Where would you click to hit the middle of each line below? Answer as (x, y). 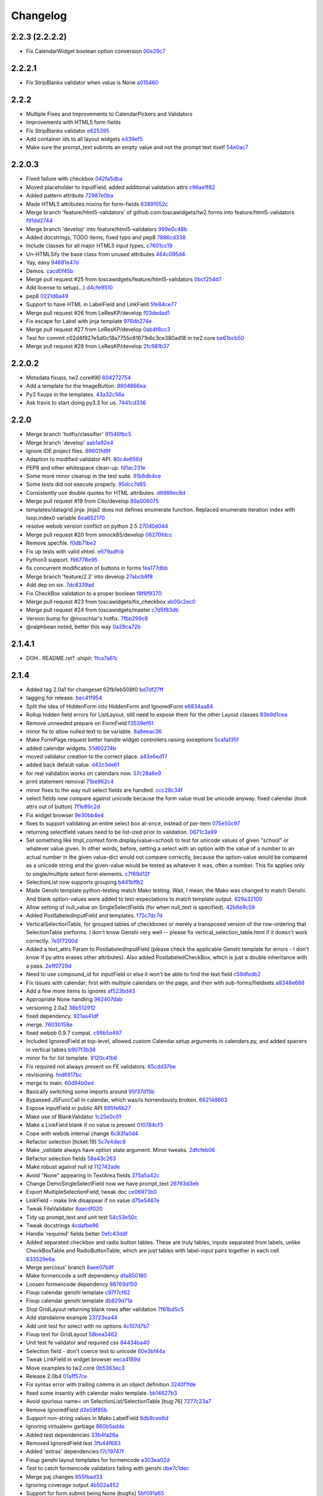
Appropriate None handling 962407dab (74, 999)
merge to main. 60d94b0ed (60, 1083)
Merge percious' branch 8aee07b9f (70, 1267)
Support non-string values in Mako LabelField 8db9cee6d (97, 1418)
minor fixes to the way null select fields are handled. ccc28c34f (104, 790)
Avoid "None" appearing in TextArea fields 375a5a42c (93, 1175)
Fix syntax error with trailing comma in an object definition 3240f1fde (111, 1385)
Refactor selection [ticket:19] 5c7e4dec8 (76, 1142)
